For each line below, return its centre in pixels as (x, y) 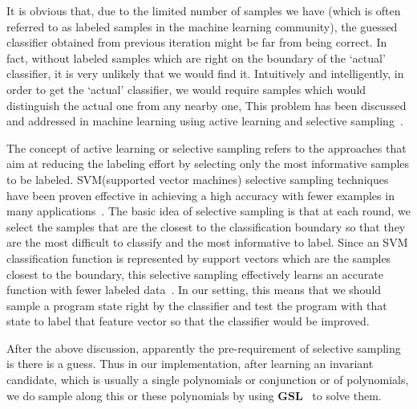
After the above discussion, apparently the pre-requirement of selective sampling (204, 348)
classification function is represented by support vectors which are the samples (199, 258)
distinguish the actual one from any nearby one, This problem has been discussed (206, 105)
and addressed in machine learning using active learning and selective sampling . (205, 121)
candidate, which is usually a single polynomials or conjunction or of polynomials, (208, 380)
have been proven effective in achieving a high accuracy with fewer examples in (200, 195)
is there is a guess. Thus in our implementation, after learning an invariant (190, 364)
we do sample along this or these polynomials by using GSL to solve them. (194, 395)
